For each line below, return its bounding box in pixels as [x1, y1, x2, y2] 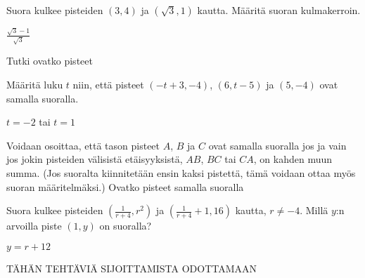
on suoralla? [99, 218, 152, 233]
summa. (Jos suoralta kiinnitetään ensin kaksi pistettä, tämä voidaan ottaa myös [6, 165, 356, 180]
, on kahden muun [253, 152, 333, 166]
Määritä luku [6, 77, 63, 91]
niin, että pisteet [72, 77, 144, 91]
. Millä [300, 203, 328, 218]
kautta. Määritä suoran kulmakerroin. [197, 3, 361, 17]
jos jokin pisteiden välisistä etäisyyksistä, [6, 152, 183, 166]
